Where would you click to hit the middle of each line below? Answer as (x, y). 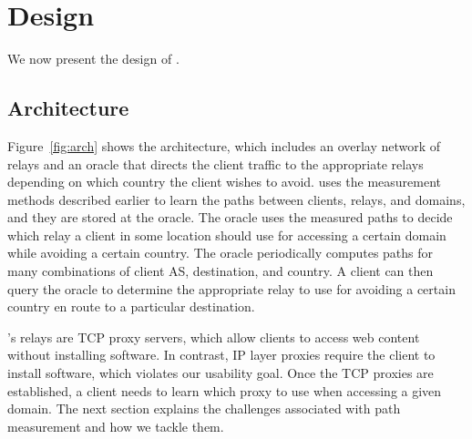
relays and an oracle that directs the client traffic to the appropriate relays (215, 163)
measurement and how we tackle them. (116, 426)
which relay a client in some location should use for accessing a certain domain (227, 235)
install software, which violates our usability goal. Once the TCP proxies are (221, 373)
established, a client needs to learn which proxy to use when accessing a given (225, 390)
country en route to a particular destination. (131, 306)
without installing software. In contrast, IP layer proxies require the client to (221, 355)
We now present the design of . (93, 59)
